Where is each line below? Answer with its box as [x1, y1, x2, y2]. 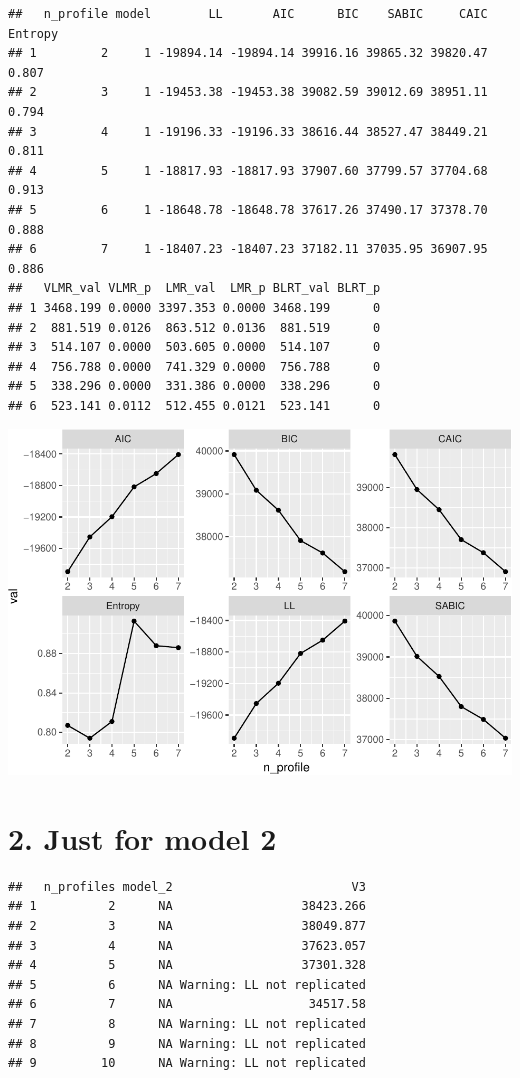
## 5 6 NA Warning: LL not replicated [8, 977, 366, 992]
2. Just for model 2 [8, 817, 277, 858]
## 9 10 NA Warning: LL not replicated [8, 1056, 366, 1071]
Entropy [8, 26, 59, 41]
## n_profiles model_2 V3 [8, 879, 366, 894]
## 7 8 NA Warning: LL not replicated [8, 1017, 366, 1032]
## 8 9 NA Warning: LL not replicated [8, 1036, 366, 1051]
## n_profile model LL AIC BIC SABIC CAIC [8, 7, 488, 21]
